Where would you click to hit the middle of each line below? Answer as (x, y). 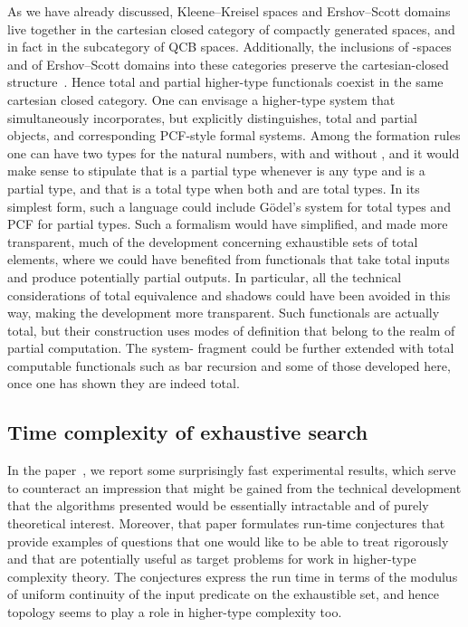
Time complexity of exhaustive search (188, 432)
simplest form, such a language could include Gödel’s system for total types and (229, 206)
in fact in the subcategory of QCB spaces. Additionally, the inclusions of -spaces (229, 47)
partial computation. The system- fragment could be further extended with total (231, 348)
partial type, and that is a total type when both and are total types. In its (214, 188)
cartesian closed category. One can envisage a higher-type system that (201, 99)
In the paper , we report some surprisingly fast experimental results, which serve (232, 470)
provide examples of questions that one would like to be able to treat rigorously (228, 541)
